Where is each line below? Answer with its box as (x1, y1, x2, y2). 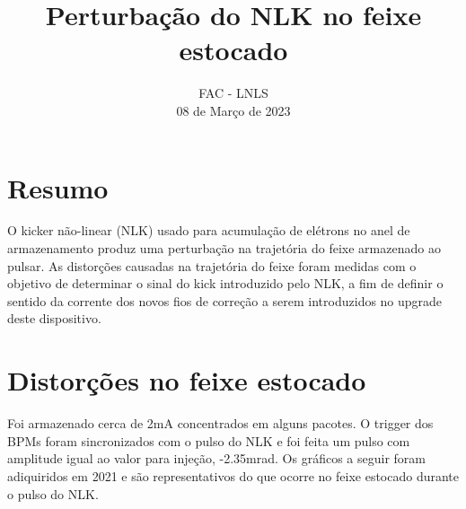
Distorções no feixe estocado (7, 362, 366, 399)
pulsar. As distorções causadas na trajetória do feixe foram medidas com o (7, 256, 417, 275)
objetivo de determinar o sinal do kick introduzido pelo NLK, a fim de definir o (7, 274, 444, 293)
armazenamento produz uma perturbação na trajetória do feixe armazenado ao (7, 239, 441, 258)
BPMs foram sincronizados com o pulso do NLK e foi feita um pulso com (7, 431, 410, 450)
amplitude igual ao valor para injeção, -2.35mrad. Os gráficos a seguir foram (7, 449, 426, 468)
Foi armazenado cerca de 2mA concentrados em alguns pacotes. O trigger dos (7, 414, 434, 433)
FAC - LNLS (198, 83, 268, 102)
